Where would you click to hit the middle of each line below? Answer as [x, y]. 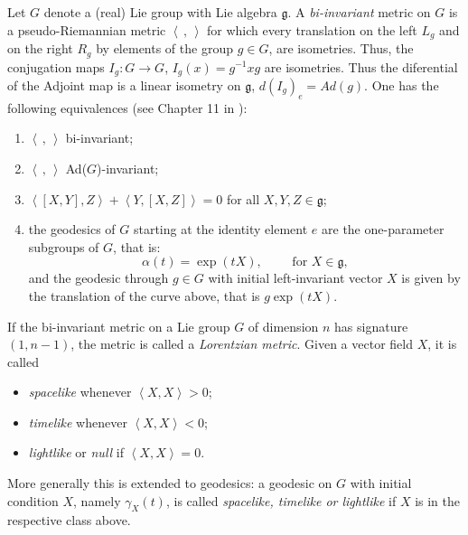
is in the [437, 500]
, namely [97, 500]
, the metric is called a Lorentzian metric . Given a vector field [242, 344]
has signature [371, 326]
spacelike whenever [80, 392]
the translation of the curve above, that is [144, 295]
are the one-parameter [383, 229]
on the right [40, 48]
